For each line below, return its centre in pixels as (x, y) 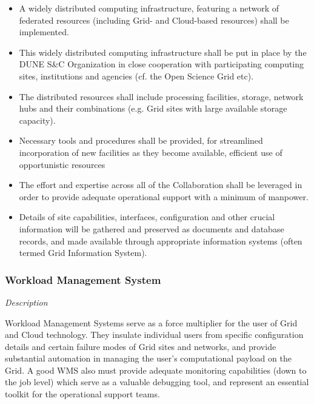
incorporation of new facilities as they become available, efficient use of (151, 152)
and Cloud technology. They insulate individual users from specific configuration (154, 335)
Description (26, 302)
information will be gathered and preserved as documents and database (152, 228)
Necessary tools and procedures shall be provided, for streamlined (141, 140)
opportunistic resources (62, 164)
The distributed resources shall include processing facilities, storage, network (161, 96)
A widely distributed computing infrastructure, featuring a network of (149, 8)
